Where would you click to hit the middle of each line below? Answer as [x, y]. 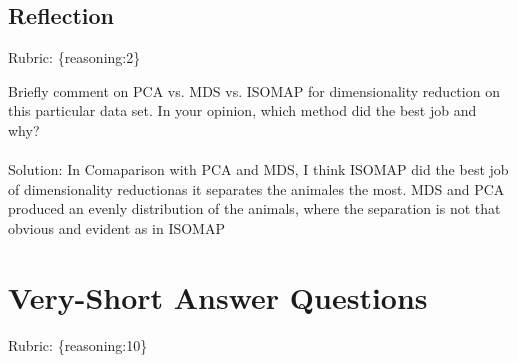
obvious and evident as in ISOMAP [116, 227]
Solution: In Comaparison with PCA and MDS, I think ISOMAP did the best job [258, 169]
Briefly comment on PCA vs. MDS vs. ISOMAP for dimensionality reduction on [254, 90]
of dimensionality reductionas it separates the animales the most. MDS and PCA [256, 188]
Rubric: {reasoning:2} [74, 57]
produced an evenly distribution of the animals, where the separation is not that [254, 208]
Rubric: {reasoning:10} [78, 344]
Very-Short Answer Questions [218, 296]
